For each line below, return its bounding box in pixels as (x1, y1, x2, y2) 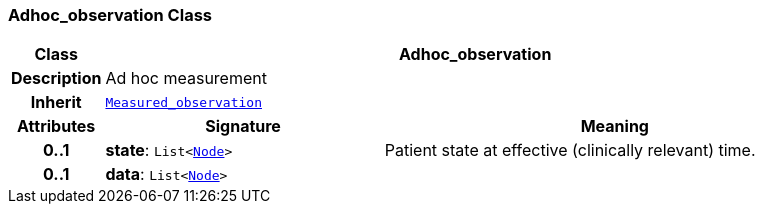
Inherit (30, 92, 82, 113)
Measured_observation (105, 94, 262, 110)
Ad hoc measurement (105, 68, 267, 89)
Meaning (580, 116, 649, 137)
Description (11, 68, 102, 89)
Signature (205, 116, 281, 137)
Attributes (17, 116, 96, 137)
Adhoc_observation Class (8, 5, 212, 25)
